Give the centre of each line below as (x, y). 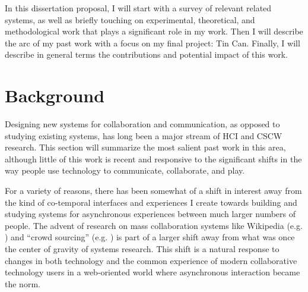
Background (55, 95)
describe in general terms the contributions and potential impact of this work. (146, 54)
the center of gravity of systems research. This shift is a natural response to (142, 249)
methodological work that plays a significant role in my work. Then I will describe (154, 31)
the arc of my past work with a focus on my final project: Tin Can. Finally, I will (153, 43)
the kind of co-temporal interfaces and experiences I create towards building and (151, 202)
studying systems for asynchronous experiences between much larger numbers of (150, 214)
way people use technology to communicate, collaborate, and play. (125, 170)
